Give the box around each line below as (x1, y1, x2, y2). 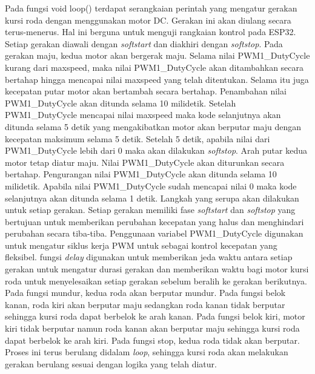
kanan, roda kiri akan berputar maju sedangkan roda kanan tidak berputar (5, 298, 285, 310)
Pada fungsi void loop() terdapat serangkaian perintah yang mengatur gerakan (5, 2, 297, 14)
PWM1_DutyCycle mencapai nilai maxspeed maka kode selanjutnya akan (5, 108, 281, 121)
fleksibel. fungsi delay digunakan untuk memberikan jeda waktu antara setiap (5, 251, 293, 263)
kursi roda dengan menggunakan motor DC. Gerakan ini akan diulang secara (5, 13, 291, 26)
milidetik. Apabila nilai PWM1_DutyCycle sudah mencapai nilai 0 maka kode (5, 179, 297, 192)
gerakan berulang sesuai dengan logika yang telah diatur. (5, 357, 217, 370)
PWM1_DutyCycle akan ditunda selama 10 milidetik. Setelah (5, 96, 236, 109)
